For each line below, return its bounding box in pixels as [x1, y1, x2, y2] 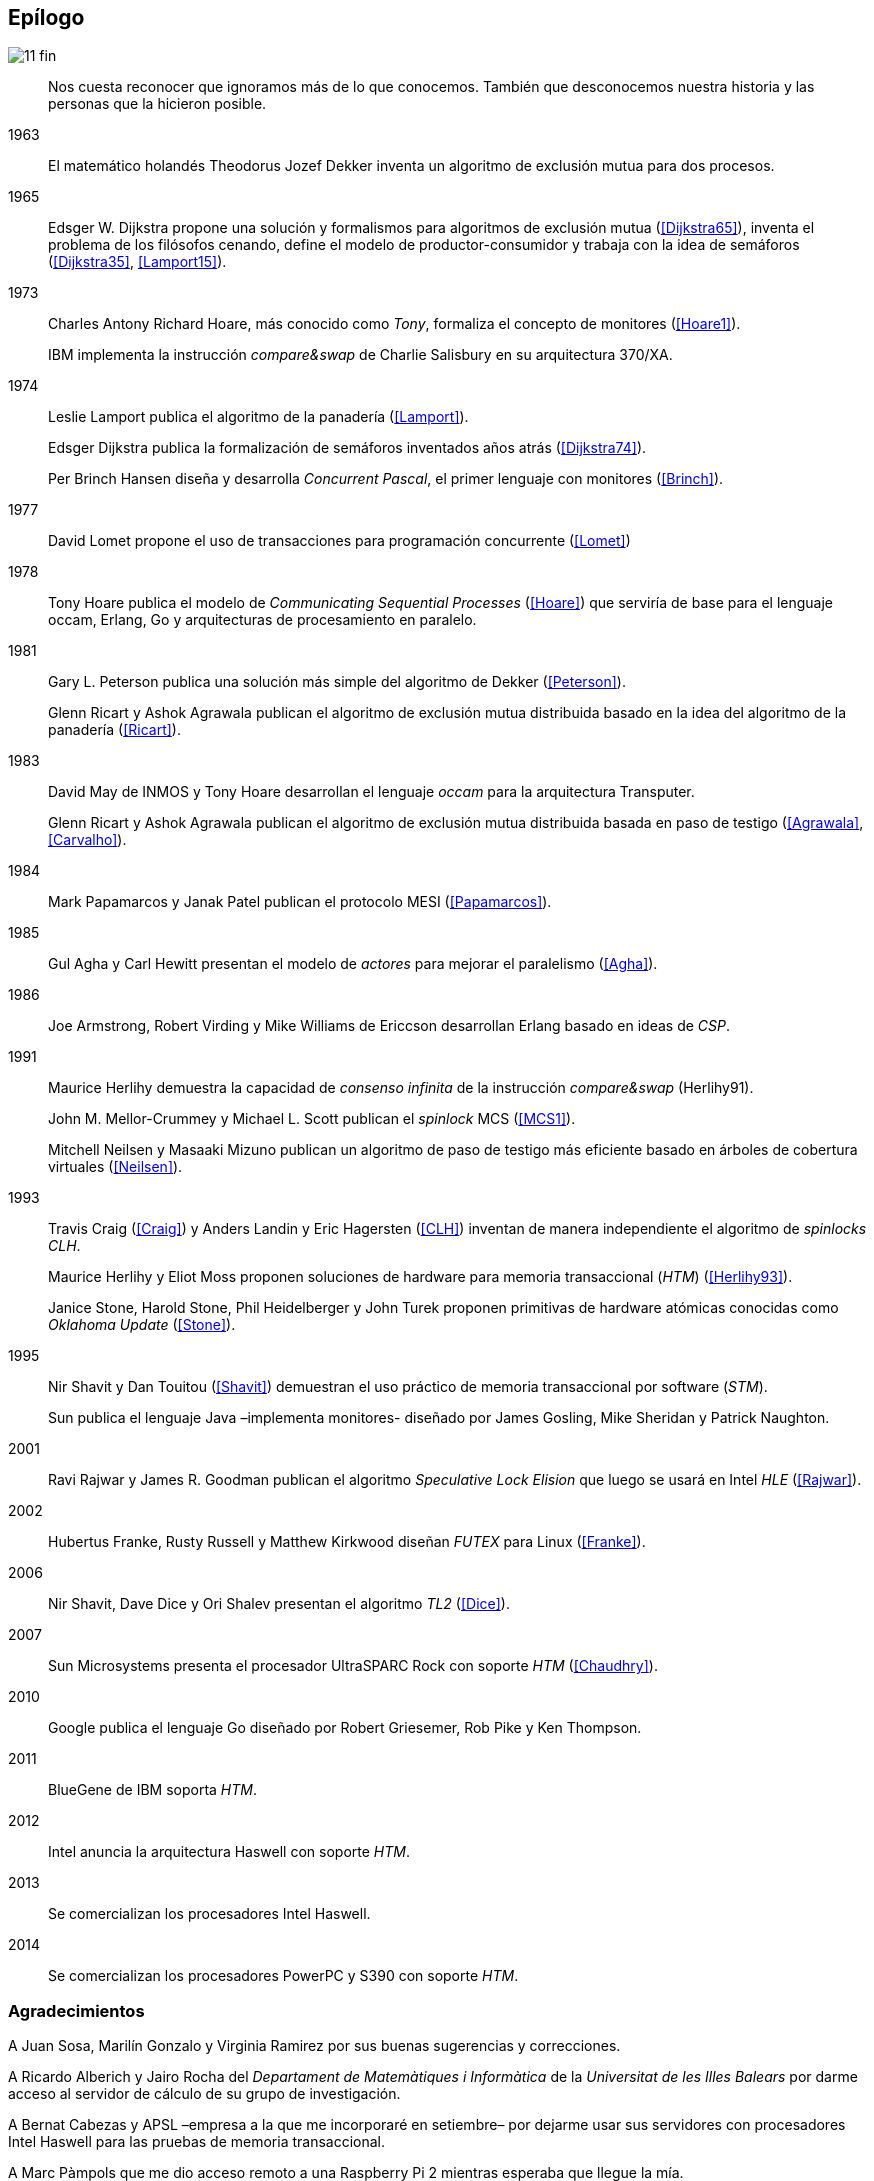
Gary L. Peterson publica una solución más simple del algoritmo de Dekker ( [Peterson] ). [48, 673, 626, 691]
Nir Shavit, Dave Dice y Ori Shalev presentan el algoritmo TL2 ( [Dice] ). [48, 1595, 510, 1613]
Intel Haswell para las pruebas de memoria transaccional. [8, 2133, 386, 2151]
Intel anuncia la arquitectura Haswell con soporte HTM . [48, 1843, 410, 1861]
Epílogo [8, 5, 85, 30]
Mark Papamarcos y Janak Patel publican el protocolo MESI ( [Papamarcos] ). [48, 893, 552, 911]
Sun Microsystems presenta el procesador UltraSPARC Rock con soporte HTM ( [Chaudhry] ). [48, 1657, 658, 1675]
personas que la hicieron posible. [48, 95, 267, 113]
